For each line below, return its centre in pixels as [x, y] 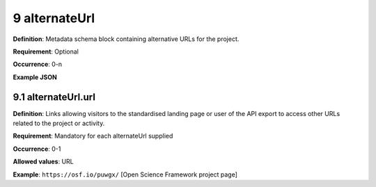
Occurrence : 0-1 [37, 149]
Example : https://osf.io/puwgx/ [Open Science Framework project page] [125, 174]
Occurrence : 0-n [38, 64]
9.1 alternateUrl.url [54, 97]
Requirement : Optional [46, 51]
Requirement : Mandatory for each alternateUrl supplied [93, 136]
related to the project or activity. [59, 123]
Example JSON [35, 77]
